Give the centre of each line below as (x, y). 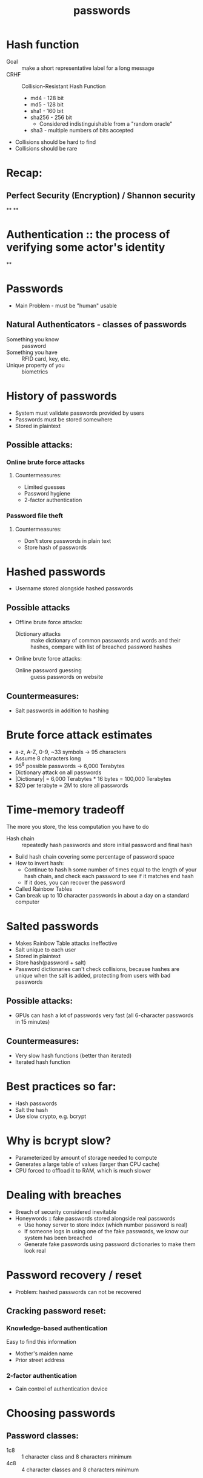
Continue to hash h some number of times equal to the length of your (110, 870)
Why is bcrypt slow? (59, 1141)
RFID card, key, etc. (46, 358)
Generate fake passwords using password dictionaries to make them (110, 1244)
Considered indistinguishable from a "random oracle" (106, 124)
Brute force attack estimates (79, 735)
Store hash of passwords (55, 547)
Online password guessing (48, 670)
